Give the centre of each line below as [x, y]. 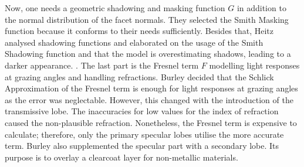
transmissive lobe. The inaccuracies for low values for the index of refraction [142, 111]
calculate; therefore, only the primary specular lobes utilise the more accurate [144, 134]
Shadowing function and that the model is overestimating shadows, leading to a [148, 54]
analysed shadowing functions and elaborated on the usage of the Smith [134, 42]
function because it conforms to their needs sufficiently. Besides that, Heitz [139, 31]
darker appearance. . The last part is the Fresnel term [102, 65]
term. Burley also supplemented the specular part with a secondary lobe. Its [142, 146]
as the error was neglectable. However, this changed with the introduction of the [149, 99]
